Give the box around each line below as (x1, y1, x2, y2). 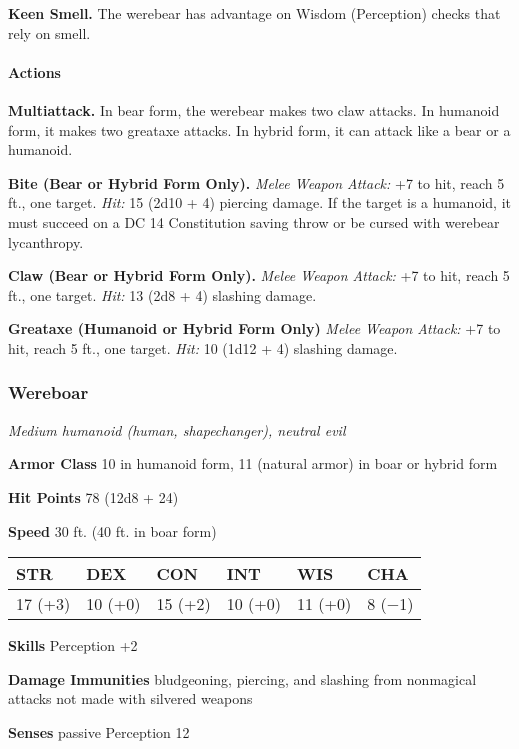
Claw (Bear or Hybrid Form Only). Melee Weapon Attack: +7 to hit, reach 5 (8, 265, 510, 286)
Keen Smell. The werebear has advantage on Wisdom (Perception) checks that (8, 3, 501, 23)
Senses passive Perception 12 (8, 721, 190, 742)
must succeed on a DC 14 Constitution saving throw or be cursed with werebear (8, 211, 500, 232)
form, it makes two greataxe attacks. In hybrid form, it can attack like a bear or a (8, 119, 511, 140)
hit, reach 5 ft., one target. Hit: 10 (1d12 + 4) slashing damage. (8, 337, 398, 358)
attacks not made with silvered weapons (8, 688, 253, 709)
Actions (8, 61, 61, 82)
